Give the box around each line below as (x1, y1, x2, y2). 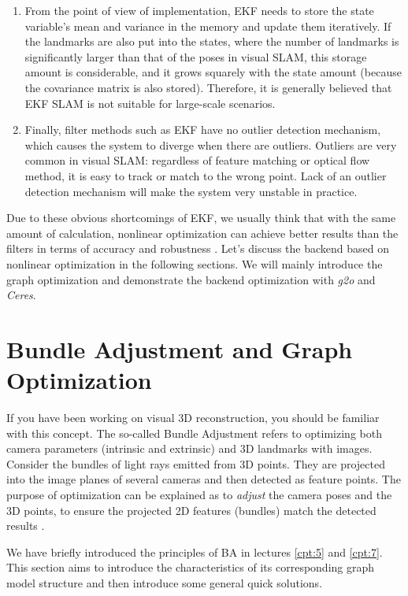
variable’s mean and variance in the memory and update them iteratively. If (24, 17, 391, 34)
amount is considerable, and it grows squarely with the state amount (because (24, 64, 402, 80)
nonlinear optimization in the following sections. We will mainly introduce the (6, 255, 383, 272)
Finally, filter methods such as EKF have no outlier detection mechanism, (24, 121, 381, 138)
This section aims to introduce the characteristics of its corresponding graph (6, 559, 375, 576)
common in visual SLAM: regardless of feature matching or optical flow (24, 152, 370, 168)
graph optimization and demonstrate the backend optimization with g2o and (6, 271, 376, 287)
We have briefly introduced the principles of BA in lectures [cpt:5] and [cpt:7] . (6, 543, 383, 560)
